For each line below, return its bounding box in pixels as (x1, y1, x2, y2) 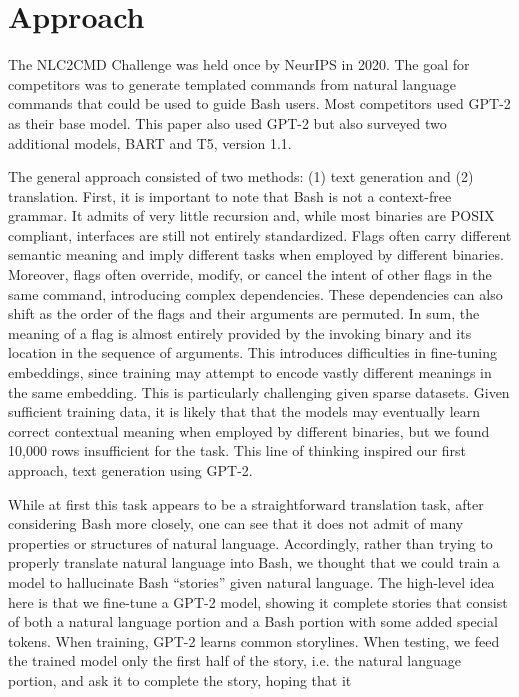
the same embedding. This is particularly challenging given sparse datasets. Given (8, 381, 510, 402)
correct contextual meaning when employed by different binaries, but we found (8, 420, 490, 441)
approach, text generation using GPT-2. (8, 460, 253, 480)
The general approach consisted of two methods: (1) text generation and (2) (8, 166, 474, 187)
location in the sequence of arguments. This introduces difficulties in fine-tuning (8, 342, 497, 363)
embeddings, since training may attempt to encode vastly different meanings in (8, 362, 492, 383)
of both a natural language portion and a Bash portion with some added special (8, 611, 498, 632)
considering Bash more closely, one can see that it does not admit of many (8, 513, 464, 534)
